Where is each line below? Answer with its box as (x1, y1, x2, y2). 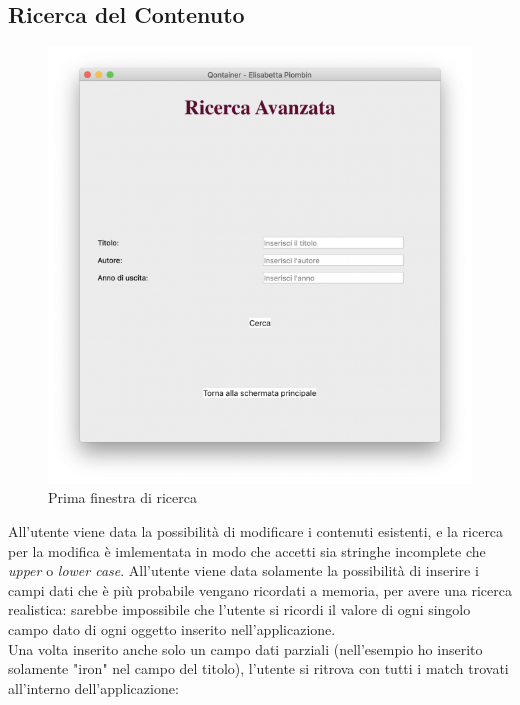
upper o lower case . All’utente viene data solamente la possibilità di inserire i (8, 560, 479, 581)
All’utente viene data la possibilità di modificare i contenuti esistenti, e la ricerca (8, 520, 504, 541)
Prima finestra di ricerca (48, 487, 197, 508)
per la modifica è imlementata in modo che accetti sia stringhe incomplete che (8, 540, 486, 561)
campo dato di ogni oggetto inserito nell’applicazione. (8, 618, 336, 639)
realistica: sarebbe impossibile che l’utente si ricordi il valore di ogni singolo (8, 599, 471, 620)
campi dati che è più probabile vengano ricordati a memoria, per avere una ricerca (8, 579, 512, 600)
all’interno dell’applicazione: (8, 677, 179, 698)
